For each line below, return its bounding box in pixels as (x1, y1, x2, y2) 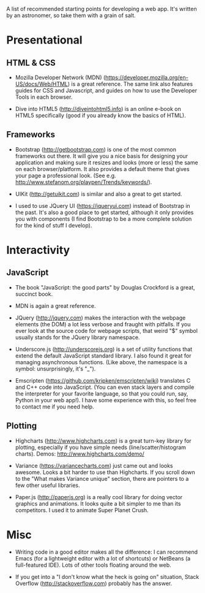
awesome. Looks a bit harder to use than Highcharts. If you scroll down (15, 469, 195, 476)
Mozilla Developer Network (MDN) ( (15, 74, 106, 81)
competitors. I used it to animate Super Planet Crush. (15, 506, 149, 514)
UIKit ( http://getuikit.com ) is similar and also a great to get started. (15, 190, 182, 197)
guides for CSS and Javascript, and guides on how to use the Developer (15, 87, 198, 94)
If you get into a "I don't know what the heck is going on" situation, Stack (15, 573, 199, 580)
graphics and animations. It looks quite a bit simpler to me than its (15, 500, 181, 507)
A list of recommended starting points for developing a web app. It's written (6, 6, 197, 12)
